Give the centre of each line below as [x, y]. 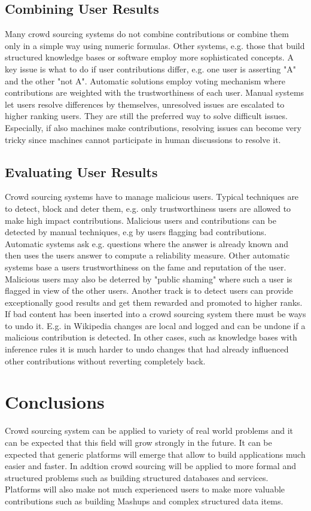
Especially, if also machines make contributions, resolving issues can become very [153, 127]
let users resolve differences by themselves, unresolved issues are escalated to [145, 104]
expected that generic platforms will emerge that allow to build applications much [155, 454]
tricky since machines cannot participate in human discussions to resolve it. [143, 139]
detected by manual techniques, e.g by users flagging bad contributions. [136, 232]
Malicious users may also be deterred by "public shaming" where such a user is [149, 279]
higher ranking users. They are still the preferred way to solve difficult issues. [146, 116]
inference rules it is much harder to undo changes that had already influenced [147, 349]
